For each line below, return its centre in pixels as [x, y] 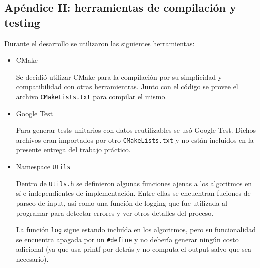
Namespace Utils [43, 167]
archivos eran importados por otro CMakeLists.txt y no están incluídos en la [135, 140]
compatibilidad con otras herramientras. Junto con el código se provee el [127, 86]
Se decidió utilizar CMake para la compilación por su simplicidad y [119, 76]
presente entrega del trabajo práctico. [73, 150]
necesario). [32, 259]
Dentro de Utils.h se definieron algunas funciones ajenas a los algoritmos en [134, 183]
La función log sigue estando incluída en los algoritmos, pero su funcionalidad [136, 230]
